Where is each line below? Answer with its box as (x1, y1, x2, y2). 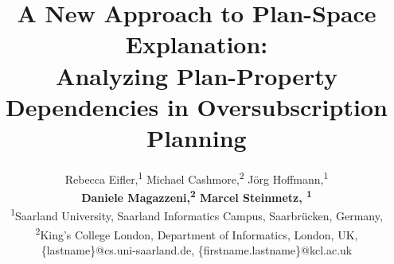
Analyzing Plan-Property (56, 59, 337, 91)
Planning (146, 121, 247, 153)
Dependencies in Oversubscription (6, 90, 388, 122)
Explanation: (125, 28, 268, 60)
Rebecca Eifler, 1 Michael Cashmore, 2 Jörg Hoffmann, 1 (64, 168, 329, 187)
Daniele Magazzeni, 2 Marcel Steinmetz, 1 (81, 187, 312, 205)
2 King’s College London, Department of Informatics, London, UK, (35, 223, 358, 243)
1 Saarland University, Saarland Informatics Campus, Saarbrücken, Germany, (10, 205, 383, 224)
